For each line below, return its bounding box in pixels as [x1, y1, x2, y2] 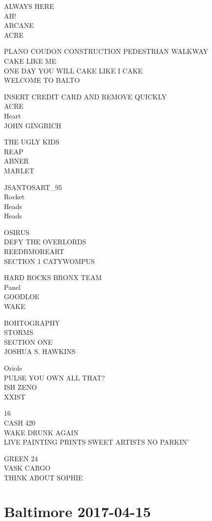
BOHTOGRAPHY [4, 317, 60, 328]
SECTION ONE [4, 336, 53, 347]
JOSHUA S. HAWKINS [4, 346, 76, 356]
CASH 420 [4, 417, 36, 427]
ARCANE [4, 20, 34, 30]
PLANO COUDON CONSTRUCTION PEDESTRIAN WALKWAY [4, 46, 209, 56]
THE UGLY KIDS [4, 137, 60, 147]
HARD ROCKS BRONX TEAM [4, 272, 102, 283]
